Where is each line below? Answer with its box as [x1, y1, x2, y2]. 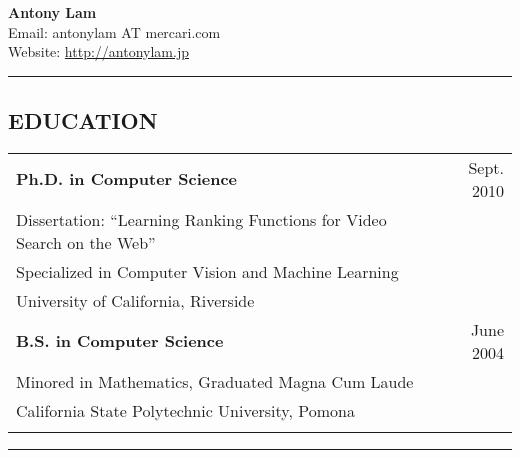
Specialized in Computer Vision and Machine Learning [16, 259, 399, 283]
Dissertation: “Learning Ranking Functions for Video [16, 207, 387, 231]
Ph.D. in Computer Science [16, 167, 238, 191]
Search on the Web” [16, 230, 156, 254]
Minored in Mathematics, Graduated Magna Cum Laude [16, 369, 414, 393]
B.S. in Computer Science [16, 329, 224, 353]
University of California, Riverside [16, 288, 255, 312]
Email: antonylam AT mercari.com [8, 21, 221, 42]
